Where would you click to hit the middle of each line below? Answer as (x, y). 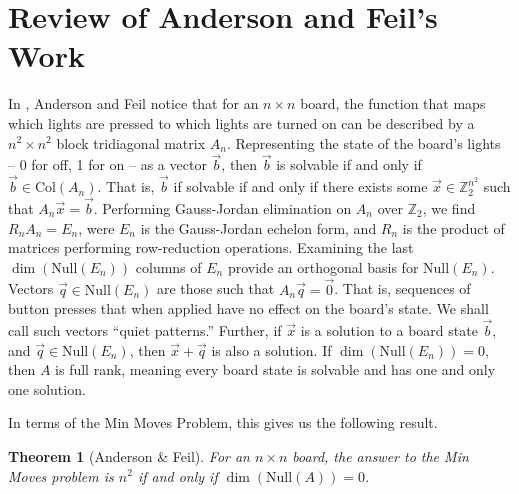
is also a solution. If (271, 349)
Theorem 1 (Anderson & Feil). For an (129, 455)
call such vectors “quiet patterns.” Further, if (145, 329)
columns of (168, 266)
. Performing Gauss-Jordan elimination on (222, 207)
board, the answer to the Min (380, 455)
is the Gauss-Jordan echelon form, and (258, 227)
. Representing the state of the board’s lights (363, 142)
